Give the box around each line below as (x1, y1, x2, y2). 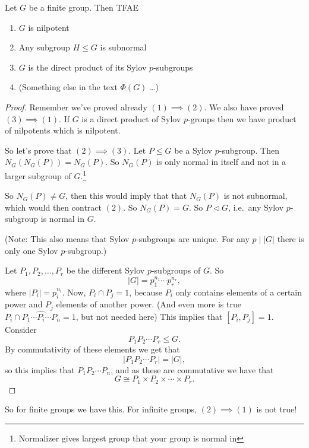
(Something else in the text (18, 81, 118, 93)
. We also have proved (204, 100, 284, 113)
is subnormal (100, 41, 147, 53)
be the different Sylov (66, 264, 145, 277)
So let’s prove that (5, 144, 72, 156)
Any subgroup (18, 41, 70, 53)
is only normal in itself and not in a (156, 155, 286, 168)
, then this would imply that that (65, 189, 187, 202)
